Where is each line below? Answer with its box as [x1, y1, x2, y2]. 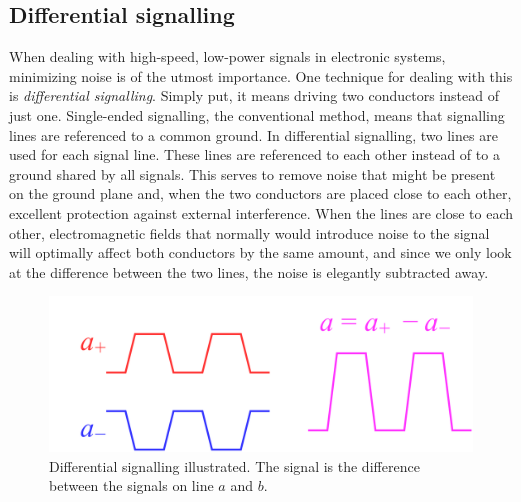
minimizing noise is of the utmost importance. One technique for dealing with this [9, 65, 513, 86]
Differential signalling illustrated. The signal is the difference [49, 455, 420, 476]
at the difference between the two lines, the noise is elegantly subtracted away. [9, 261, 489, 282]
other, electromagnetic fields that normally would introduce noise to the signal [9, 222, 490, 243]
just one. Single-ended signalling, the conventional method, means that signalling [9, 104, 505, 125]
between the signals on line [49, 475, 214, 496]
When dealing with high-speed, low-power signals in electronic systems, [9, 46, 446, 67]
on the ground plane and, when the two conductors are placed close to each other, [9, 183, 512, 204]
